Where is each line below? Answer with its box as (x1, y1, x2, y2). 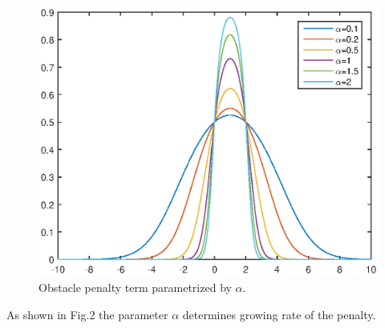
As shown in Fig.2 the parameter (6, 306, 168, 322)
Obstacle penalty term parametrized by (38, 278, 232, 295)
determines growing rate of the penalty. (182, 306, 376, 322)
